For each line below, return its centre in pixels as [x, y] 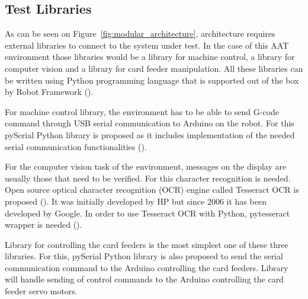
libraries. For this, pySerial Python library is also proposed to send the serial [144, 256]
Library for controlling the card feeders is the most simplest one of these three [147, 244]
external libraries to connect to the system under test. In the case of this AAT [147, 45]
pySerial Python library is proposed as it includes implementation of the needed [150, 134]
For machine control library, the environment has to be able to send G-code [142, 111]
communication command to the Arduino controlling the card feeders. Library [147, 267]
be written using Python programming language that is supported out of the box [152, 80]
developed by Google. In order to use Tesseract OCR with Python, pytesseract [147, 213]
